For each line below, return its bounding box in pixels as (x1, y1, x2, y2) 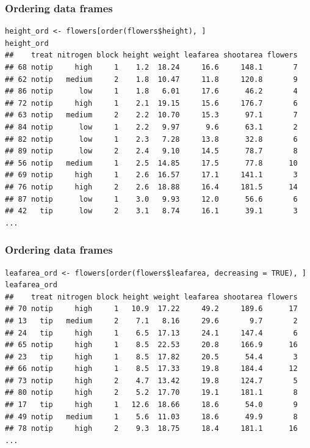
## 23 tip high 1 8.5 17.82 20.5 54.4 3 (5, 352, 298, 361)
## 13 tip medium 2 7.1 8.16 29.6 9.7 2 (5, 316, 298, 325)
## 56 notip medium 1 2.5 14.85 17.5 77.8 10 (5, 158, 298, 167)
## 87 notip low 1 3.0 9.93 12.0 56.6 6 (5, 194, 298, 204)
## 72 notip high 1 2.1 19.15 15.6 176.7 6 (5, 98, 298, 108)
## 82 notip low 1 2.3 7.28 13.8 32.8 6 (5, 134, 298, 144)
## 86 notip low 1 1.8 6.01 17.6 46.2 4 (5, 87, 298, 96)
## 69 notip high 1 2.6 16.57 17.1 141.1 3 (5, 171, 298, 180)
